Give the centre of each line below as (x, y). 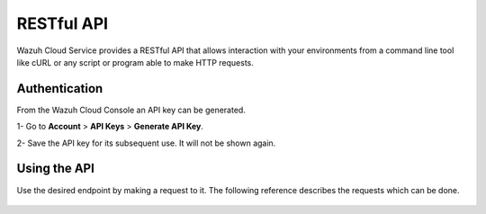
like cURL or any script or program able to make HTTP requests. (135, 62)
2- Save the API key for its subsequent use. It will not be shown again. (146, 143)
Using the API (55, 169)
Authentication (60, 89)
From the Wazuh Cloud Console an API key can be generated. (131, 110)
